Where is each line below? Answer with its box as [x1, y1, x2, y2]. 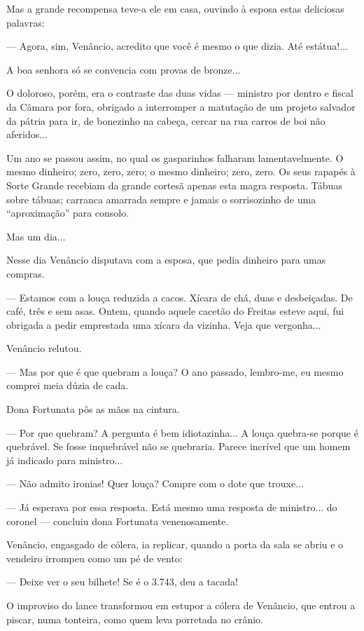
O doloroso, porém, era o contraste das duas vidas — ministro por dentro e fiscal [6, 86, 353, 100]
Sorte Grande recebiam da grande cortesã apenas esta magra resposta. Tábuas [6, 177, 342, 192]
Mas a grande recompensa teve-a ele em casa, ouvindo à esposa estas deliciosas [6, 1, 344, 15]
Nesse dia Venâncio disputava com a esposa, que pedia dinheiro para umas [6, 252, 326, 267]
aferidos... [6, 127, 48, 142]
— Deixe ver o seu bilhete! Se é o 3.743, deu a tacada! [6, 574, 238, 589]
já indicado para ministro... [6, 452, 123, 467]
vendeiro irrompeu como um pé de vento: [6, 550, 183, 565]
